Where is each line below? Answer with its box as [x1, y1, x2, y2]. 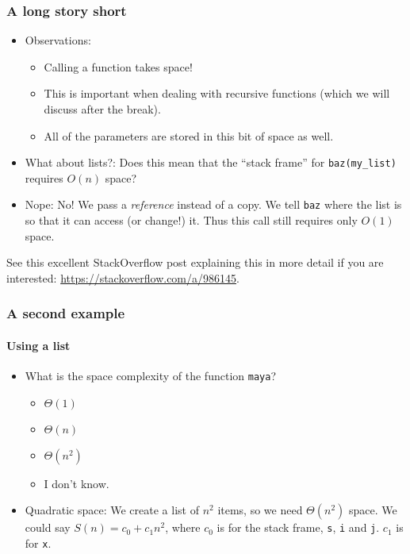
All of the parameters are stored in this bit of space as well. [44, 127, 334, 144]
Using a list [6, 337, 71, 353]
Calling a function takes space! [44, 58, 193, 75]
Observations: [25, 32, 91, 48]
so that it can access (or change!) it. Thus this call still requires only [25, 212, 358, 229]
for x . [25, 535, 52, 552]
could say [25, 519, 71, 536]
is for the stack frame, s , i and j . [216, 519, 380, 536]
